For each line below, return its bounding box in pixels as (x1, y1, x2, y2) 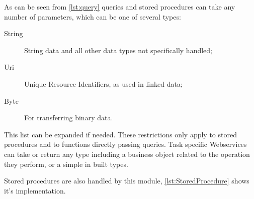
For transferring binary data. (24, 112, 113, 123)
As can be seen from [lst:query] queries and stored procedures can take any (4, 2, 235, 12)
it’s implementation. (4, 185, 66, 195)
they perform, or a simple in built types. (4, 158, 128, 169)
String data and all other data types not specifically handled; (24, 45, 213, 55)
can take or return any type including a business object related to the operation (4, 148, 250, 159)
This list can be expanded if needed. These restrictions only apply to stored (4, 129, 237, 139)
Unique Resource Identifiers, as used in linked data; (24, 78, 183, 89)
